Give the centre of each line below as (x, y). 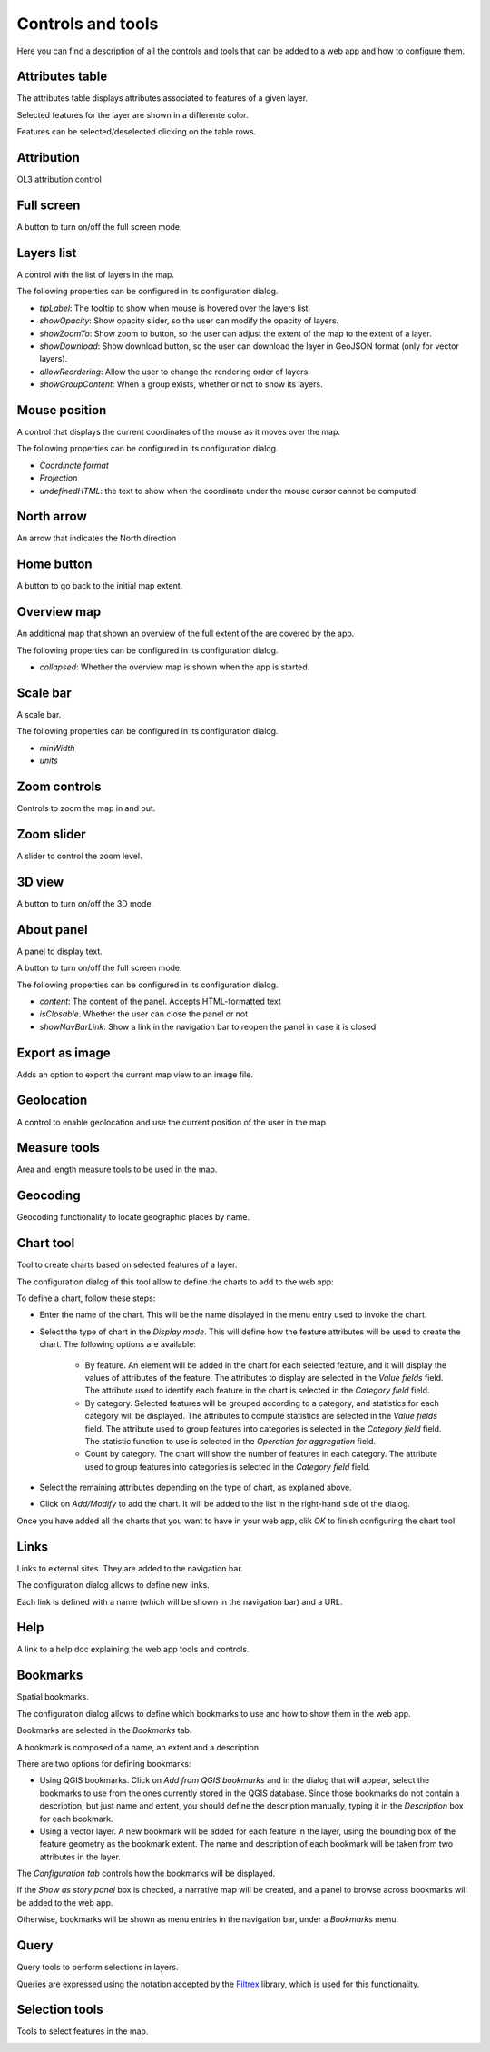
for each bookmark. (76, 1819)
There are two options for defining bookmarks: (104, 1763)
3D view (40, 882)
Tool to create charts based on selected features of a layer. (127, 1265)
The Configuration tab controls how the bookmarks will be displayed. (146, 1874)
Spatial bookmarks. (53, 1697)
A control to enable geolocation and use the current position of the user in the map (171, 1122)
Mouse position (62, 410)
